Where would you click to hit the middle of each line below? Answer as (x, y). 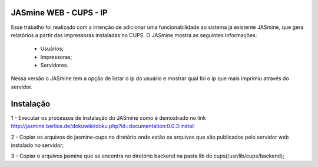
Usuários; (52, 49)
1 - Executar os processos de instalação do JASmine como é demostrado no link (108, 117)
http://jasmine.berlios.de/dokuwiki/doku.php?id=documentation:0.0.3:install (103, 126)
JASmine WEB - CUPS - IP (59, 13)
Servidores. (54, 66)
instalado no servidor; (37, 145)
